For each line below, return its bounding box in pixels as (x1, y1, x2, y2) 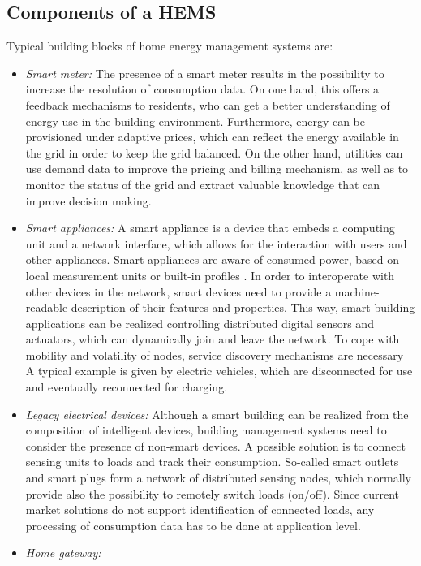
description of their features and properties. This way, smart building (71, 299, 415, 316)
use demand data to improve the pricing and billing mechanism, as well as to (25, 160, 409, 177)
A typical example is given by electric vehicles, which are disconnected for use (25, 362, 413, 379)
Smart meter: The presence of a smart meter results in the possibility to (25, 64, 384, 81)
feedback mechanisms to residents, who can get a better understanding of (25, 96, 390, 113)
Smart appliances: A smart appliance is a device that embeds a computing (25, 219, 395, 236)
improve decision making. (25, 192, 152, 209)
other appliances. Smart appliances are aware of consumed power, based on (25, 251, 399, 268)
